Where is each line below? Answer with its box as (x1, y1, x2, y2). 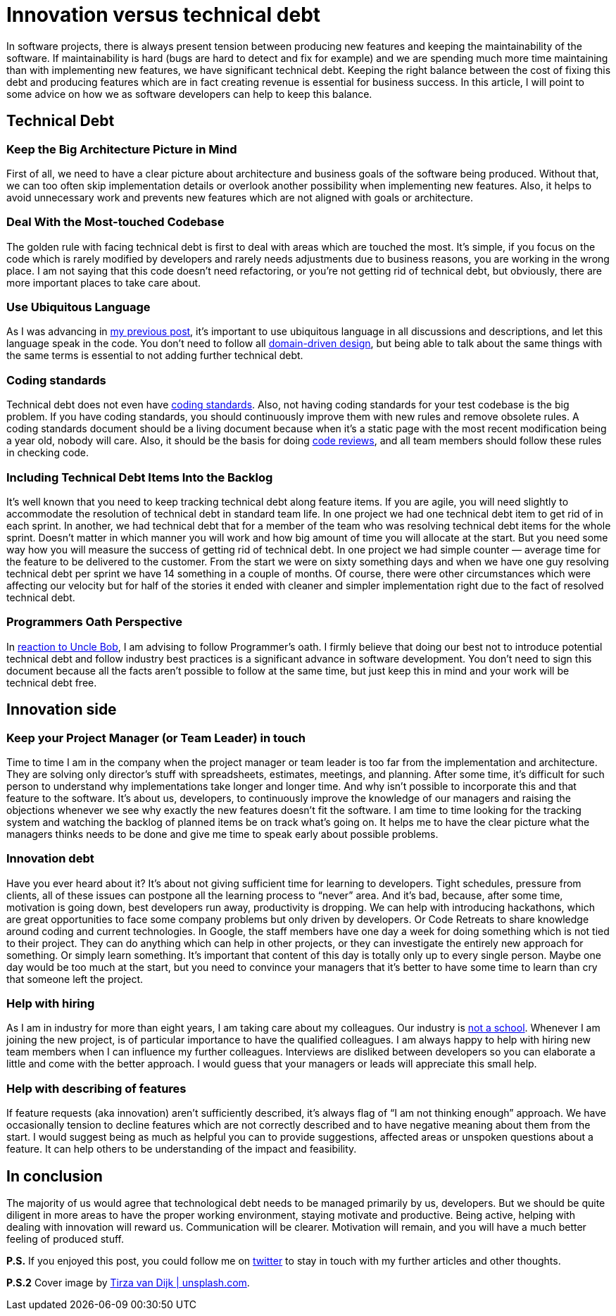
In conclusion (6, 1167, 103, 1185)
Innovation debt (6, 851, 94, 866)
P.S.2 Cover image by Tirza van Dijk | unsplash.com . (6, 1277, 250, 1289)
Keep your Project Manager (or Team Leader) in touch (6, 730, 306, 745)
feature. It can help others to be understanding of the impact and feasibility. (6, 1143, 357, 1155)
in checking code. (6, 446, 89, 459)
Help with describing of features (6, 1081, 187, 1096)
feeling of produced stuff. (6, 1233, 125, 1246)
